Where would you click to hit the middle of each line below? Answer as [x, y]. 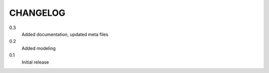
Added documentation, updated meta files [65, 34]
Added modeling [39, 48]
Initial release [35, 62]
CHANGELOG [37, 13]
